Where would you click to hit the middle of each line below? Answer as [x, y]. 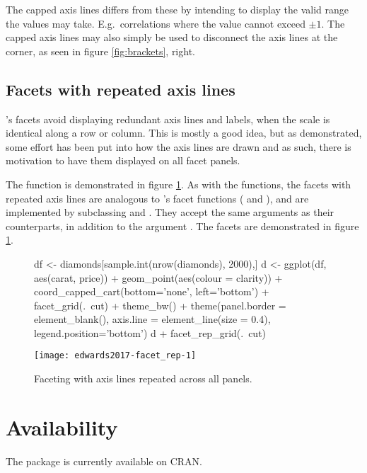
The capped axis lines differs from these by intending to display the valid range [177, 9]
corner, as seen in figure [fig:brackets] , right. [100, 51]
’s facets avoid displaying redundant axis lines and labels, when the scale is [168, 119]
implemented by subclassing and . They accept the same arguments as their [170, 212]
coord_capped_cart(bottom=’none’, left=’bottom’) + [152, 291]
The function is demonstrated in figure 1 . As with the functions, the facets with [179, 184]
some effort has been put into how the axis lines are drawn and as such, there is [179, 146]
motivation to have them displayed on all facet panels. [123, 160]
